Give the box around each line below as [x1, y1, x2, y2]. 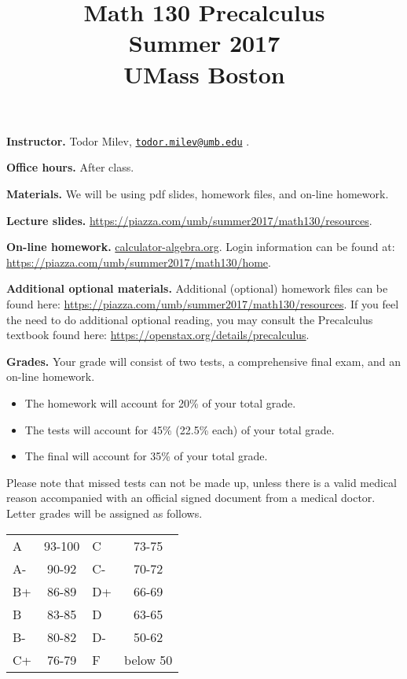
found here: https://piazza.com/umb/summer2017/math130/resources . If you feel [6, 295, 399, 312]
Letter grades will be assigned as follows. [6, 504, 203, 521]
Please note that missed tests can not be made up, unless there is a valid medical [6, 474, 397, 490]
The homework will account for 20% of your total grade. [24, 394, 296, 411]
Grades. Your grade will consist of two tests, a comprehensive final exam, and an [6, 352, 401, 369]
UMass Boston [123, 57, 285, 90]
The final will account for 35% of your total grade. [24, 448, 268, 464]
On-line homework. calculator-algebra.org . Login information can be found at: [6, 238, 395, 255]
